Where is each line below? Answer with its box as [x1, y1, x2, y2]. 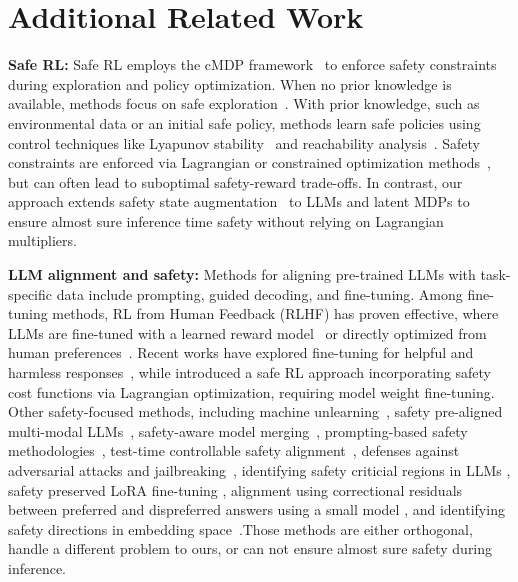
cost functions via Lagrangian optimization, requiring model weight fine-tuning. [8, 381, 495, 402]
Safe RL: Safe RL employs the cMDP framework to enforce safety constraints [8, 54, 497, 75]
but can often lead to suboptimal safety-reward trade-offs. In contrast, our [8, 171, 463, 192]
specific [8, 283, 53, 304]
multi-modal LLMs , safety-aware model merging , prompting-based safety [8, 420, 468, 441]
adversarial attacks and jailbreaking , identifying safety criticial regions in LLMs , [8, 460, 511, 480]
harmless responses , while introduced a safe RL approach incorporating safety [8, 362, 492, 383]
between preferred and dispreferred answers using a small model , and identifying [8, 499, 505, 520]
